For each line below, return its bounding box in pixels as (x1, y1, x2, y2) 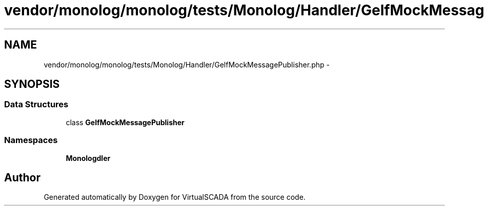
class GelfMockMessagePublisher (66, 118, 185, 127)
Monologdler (66, 153, 111, 162)
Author (4, 171, 41, 184)
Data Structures (4, 99, 69, 110)
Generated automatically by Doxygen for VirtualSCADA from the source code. (44, 193, 306, 202)
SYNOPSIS (4, 78, 60, 91)
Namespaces (4, 135, 58, 146)
